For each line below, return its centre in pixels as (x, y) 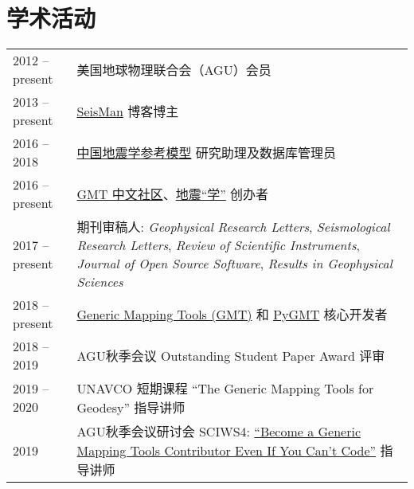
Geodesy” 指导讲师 (131, 408)
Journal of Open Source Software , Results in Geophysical (234, 264)
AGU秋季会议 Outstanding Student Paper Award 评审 (231, 356)
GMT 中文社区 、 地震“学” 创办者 (173, 194)
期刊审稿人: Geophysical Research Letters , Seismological (233, 227)
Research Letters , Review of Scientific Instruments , (218, 245)
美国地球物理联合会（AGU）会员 (174, 70)
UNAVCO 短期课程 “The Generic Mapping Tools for (225, 389)
